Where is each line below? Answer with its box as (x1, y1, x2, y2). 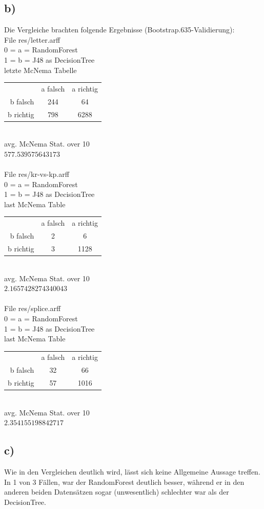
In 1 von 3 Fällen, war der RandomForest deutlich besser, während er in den (4, 476, 245, 487)
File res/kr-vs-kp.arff (4, 169, 69, 179)
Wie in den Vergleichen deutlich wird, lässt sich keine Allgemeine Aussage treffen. (4, 466, 260, 477)
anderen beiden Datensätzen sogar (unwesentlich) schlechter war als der (4, 486, 229, 497)
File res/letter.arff (4, 34, 60, 45)
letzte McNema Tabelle (4, 64, 77, 75)
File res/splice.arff (4, 303, 61, 314)
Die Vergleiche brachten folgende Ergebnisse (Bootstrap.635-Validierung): (4, 24, 235, 35)
